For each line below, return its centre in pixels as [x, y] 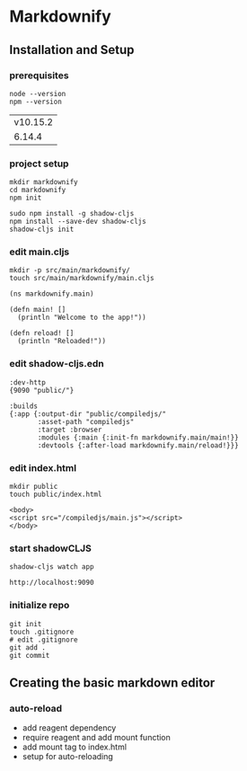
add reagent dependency [69, 728]
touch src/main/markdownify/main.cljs [82, 279]
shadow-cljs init [42, 230]
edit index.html [43, 467]
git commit [30, 655]
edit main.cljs [40, 252]
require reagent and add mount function [96, 738]
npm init [26, 198]
